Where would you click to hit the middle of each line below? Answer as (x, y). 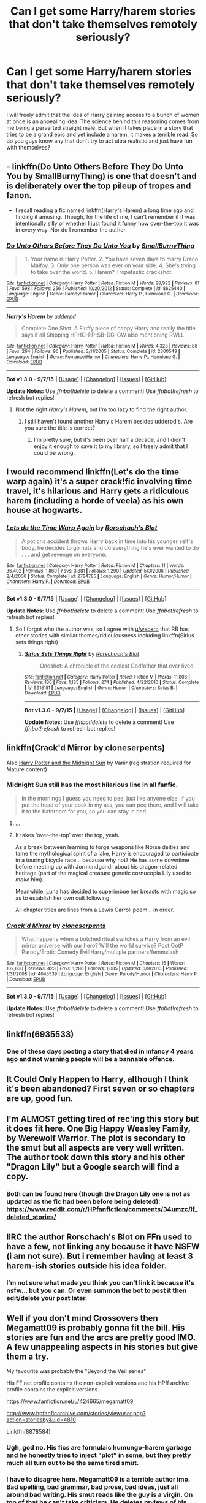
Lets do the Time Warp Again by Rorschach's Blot (82, 528)
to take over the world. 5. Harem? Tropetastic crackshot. (101, 272)
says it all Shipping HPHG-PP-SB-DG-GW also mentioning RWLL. (103, 335)
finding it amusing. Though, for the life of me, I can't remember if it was (105, 216)
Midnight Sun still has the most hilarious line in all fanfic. (92, 785)
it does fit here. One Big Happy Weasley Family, (99, 1129)
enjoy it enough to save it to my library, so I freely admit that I (111, 446)
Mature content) (27, 769)
